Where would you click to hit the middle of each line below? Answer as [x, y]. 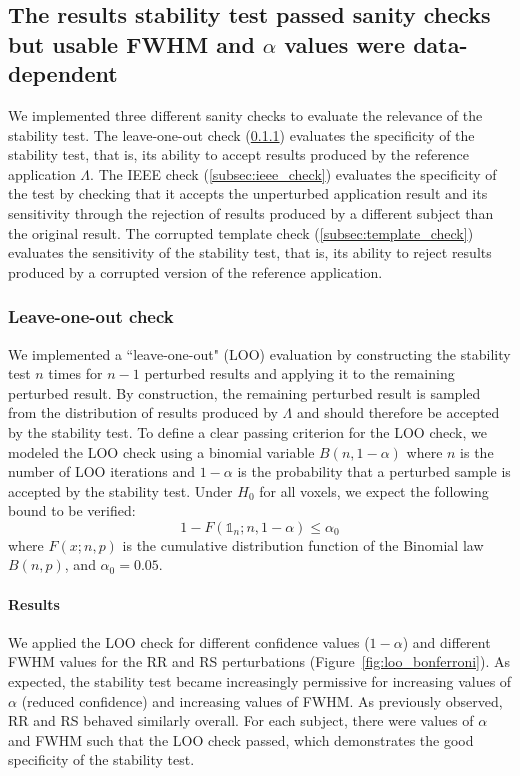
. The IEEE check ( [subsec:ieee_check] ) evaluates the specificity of [293, 173]
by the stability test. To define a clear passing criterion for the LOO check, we [247, 431]
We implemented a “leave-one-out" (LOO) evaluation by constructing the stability [259, 353]
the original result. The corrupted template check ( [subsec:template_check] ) [241, 232]
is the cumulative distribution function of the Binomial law [303, 544]
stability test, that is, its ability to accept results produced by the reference [239, 154]
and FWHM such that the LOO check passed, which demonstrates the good [241, 739]
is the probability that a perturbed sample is [374, 471]
